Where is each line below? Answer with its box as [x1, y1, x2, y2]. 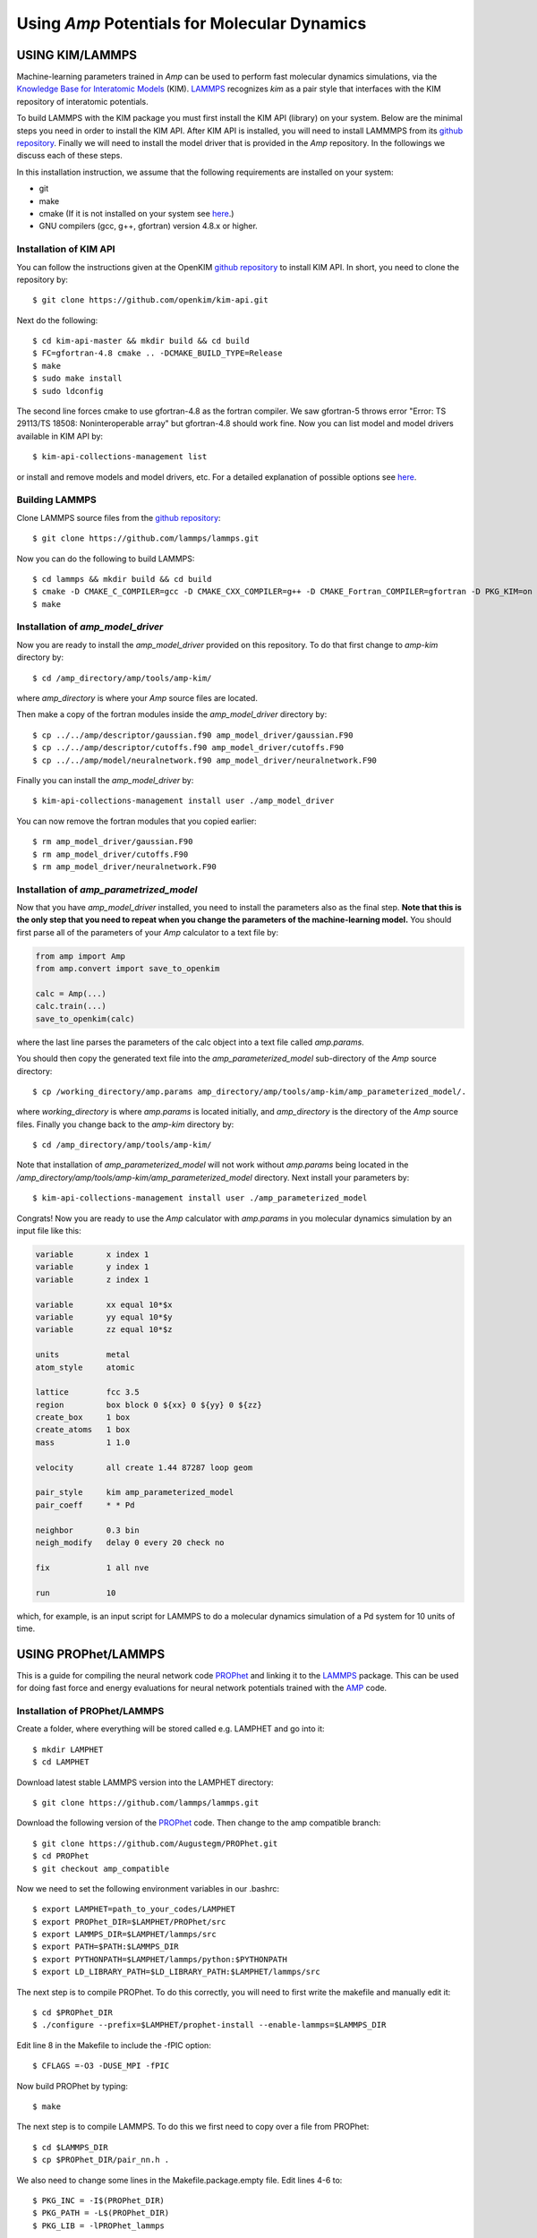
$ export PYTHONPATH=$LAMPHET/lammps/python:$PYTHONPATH [32, 1954, 288, 1964]
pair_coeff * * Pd [35, 1499, 135, 1510]
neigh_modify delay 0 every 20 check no [35, 1538, 225, 1548]
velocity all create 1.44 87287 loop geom [35, 1462, 253, 1473]
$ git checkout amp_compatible [32, 1863, 170, 1874]
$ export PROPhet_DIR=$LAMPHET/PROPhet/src [32, 1917, 226, 1926]
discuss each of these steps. [16, 150, 123, 161]
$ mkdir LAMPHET [32, 1744, 104, 1755]
